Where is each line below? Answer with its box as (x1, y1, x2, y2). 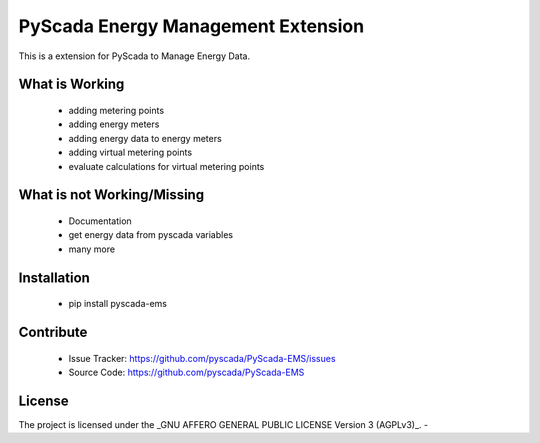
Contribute (18, 323, 88, 340)
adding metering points (68, 104, 165, 116)
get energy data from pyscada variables (68, 229, 234, 241)
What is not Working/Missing (18, 186, 205, 204)
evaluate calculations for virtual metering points (68, 160, 265, 172)
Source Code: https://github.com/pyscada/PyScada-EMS (68, 366, 305, 378)
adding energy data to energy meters (68, 132, 222, 144)
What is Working (18, 76, 125, 93)
